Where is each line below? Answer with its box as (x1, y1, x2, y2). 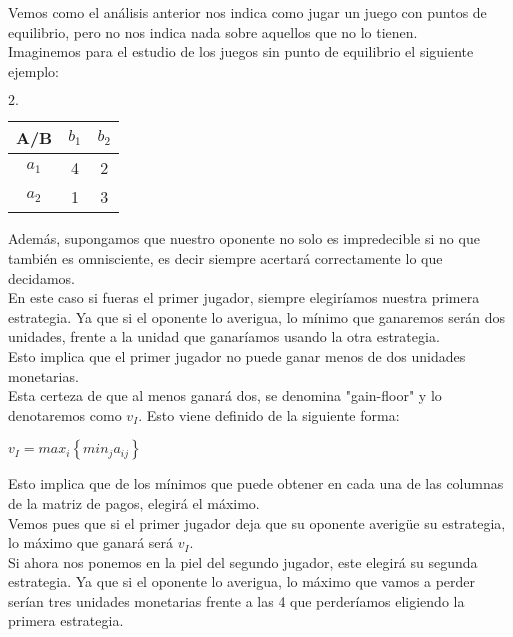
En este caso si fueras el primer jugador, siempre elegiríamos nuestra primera (8, 287, 480, 308)
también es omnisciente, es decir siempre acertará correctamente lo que (8, 247, 443, 268)
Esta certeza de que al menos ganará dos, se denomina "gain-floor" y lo (8, 385, 442, 406)
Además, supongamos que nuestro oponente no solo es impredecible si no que (8, 228, 480, 249)
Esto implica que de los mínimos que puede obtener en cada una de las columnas (8, 473, 504, 494)
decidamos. (8, 267, 75, 288)
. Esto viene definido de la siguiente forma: (138, 404, 400, 425)
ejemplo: (8, 60, 59, 81)
